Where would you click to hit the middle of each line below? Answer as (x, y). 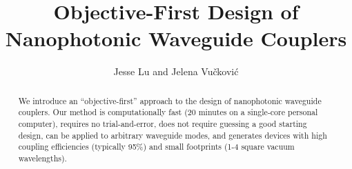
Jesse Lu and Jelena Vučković (176, 71)
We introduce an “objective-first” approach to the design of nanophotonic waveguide (170, 100)
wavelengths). (42, 158)
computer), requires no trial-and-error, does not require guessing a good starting (163, 124)
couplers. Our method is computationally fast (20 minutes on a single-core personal (168, 112)
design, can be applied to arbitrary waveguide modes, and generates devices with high (173, 135)
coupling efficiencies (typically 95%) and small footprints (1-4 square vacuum (156, 147)
